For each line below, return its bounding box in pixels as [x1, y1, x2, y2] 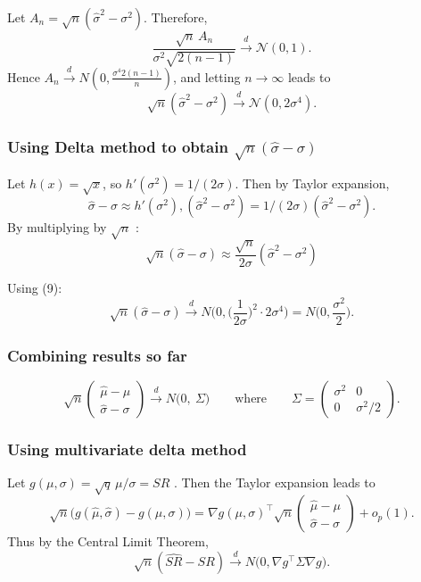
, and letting [173, 67, 241, 86]
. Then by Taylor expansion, [235, 173, 390, 192]
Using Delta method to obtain [7, 135, 228, 157]
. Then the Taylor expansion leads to [173, 473, 376, 492]
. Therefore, [144, 8, 208, 26]
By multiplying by [7, 218, 107, 237]
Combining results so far [7, 344, 187, 366]
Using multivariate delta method [7, 438, 247, 461]
